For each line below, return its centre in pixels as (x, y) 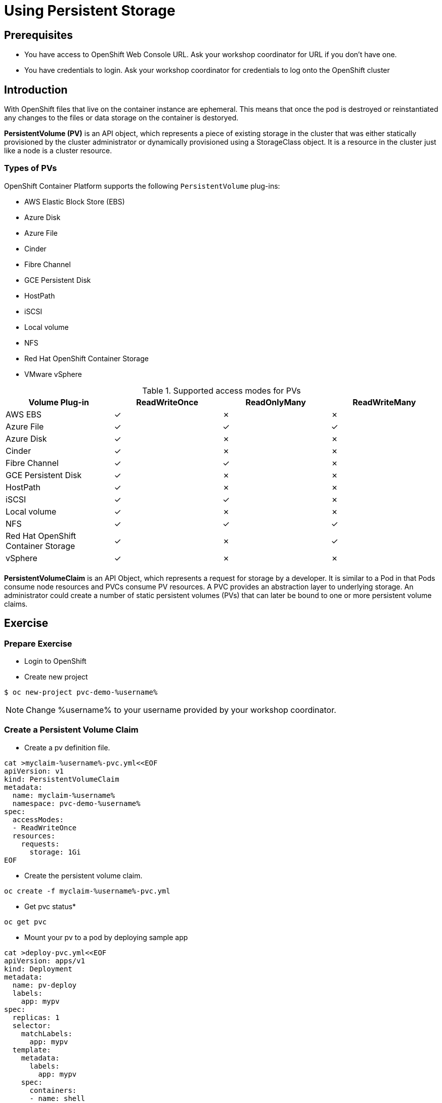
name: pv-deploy (45, 985)
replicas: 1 (36, 1017)
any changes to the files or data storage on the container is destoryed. (121, 118)
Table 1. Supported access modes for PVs (222, 390)
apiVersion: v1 (34, 771)
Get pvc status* (50, 906)
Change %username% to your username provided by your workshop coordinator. (181, 710)
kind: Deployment (38, 969)
